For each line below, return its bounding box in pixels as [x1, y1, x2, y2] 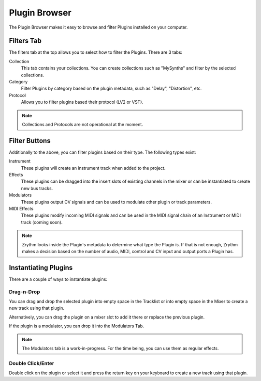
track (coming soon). [21, 219, 63, 225]
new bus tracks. [21, 185, 53, 191]
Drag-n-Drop [9, 288, 40, 295]
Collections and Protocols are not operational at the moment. [22, 121, 144, 127]
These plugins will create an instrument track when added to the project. [21, 165, 166, 171]
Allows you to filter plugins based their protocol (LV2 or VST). [21, 99, 144, 105]
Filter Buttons [9, 136, 51, 145]
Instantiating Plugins [9, 263, 73, 271]
